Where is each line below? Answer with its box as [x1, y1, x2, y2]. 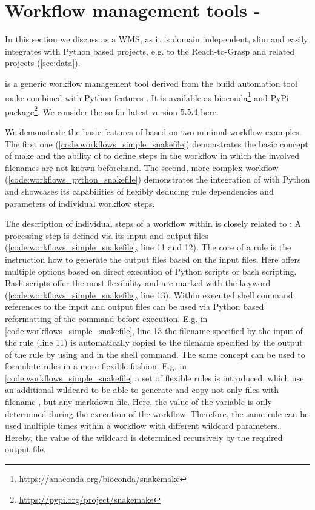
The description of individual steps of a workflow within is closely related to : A [5, 217, 301, 230]
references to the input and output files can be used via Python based [5, 300, 264, 313]
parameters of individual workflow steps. [5, 196, 155, 209]
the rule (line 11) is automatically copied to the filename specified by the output [5, 336, 303, 349]
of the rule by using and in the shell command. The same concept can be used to [5, 347, 305, 360]
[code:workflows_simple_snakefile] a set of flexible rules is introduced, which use [5, 371, 304, 384]
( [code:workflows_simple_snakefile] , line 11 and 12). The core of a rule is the [5, 241, 291, 253]
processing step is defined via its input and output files [5, 229, 208, 241]
